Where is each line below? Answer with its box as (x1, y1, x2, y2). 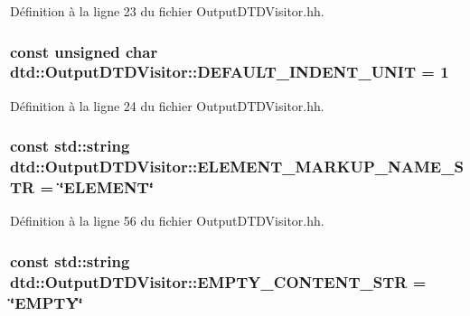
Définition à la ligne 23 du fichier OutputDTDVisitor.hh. (10, 2, 324, 20)
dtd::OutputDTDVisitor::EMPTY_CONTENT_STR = (10, 270, 427, 293)
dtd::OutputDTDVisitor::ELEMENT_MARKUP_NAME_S (10, 155, 464, 178)
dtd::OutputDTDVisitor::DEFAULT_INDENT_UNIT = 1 (10, 60, 449, 83)
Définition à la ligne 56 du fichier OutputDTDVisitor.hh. (10, 211, 324, 230)
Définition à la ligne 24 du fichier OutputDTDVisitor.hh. (10, 96, 324, 115)
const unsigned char (10, 40, 158, 62)
